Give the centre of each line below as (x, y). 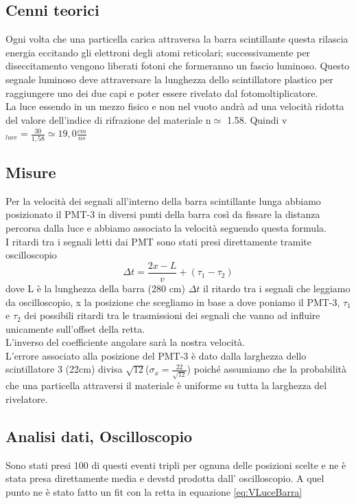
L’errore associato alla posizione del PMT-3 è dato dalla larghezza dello (156, 355)
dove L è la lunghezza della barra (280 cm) (95, 288)
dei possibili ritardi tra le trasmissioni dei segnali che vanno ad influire (172, 315)
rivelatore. (27, 398)
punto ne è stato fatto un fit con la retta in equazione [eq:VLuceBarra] (154, 491)
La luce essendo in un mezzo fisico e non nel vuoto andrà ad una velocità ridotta (175, 106)
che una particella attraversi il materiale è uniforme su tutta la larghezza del (166, 385)
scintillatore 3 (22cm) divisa (64, 369)
